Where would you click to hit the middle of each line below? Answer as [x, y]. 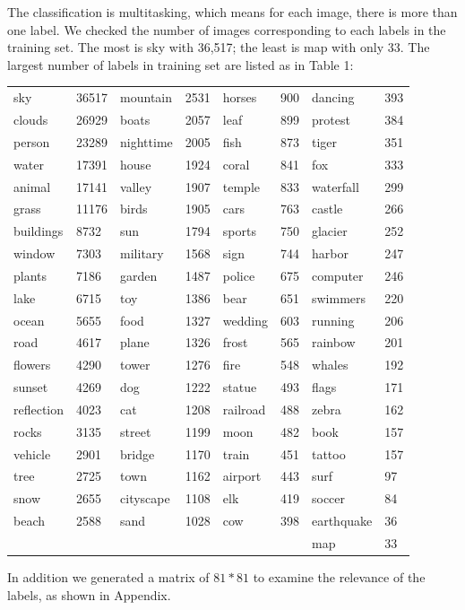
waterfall [335, 186]
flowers [32, 365]
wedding [245, 320]
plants [30, 275]
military [142, 253]
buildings [39, 231]
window [34, 253]
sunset [31, 387]
